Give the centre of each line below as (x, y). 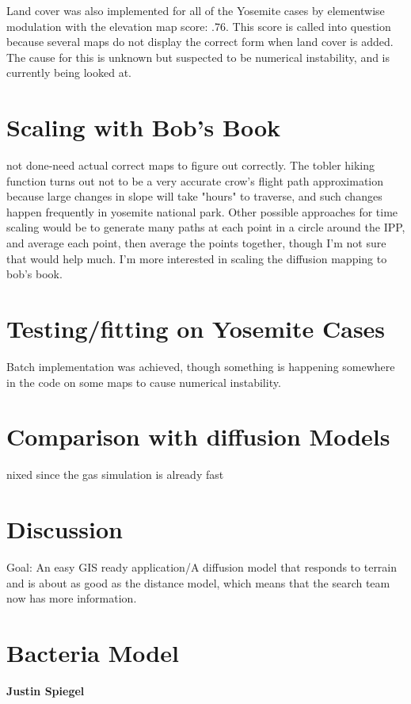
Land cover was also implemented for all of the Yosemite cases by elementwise (196, 10)
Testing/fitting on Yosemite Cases (196, 329)
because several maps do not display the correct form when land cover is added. (200, 42)
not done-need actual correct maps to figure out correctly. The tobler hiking (191, 165)
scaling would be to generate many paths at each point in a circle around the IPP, (206, 227)
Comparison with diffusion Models (198, 436)
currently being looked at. (69, 73)
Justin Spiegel (46, 690)
